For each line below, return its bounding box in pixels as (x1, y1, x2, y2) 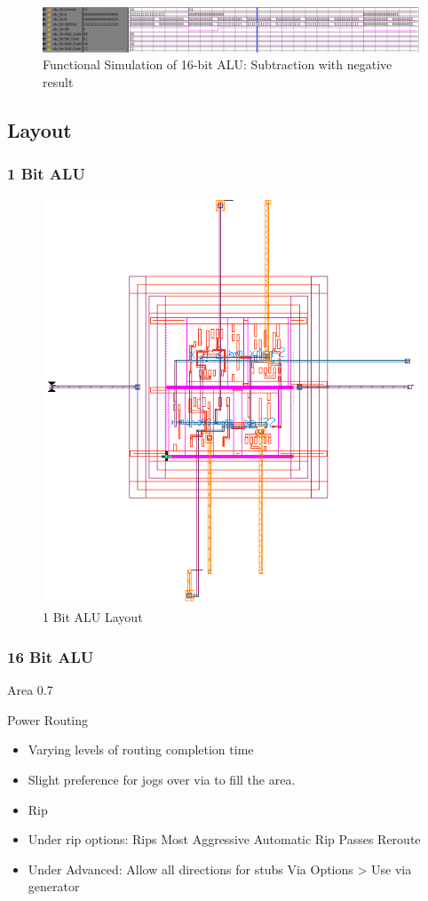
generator (28, 877, 80, 896)
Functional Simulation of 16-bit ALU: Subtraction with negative (43, 55, 392, 74)
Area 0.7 (7, 681, 53, 699)
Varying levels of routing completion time (28, 740, 254, 759)
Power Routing (7, 710, 89, 729)
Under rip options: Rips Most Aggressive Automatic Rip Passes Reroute (28, 830, 421, 849)
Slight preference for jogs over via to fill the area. (28, 769, 296, 788)
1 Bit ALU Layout (43, 608, 143, 626)
